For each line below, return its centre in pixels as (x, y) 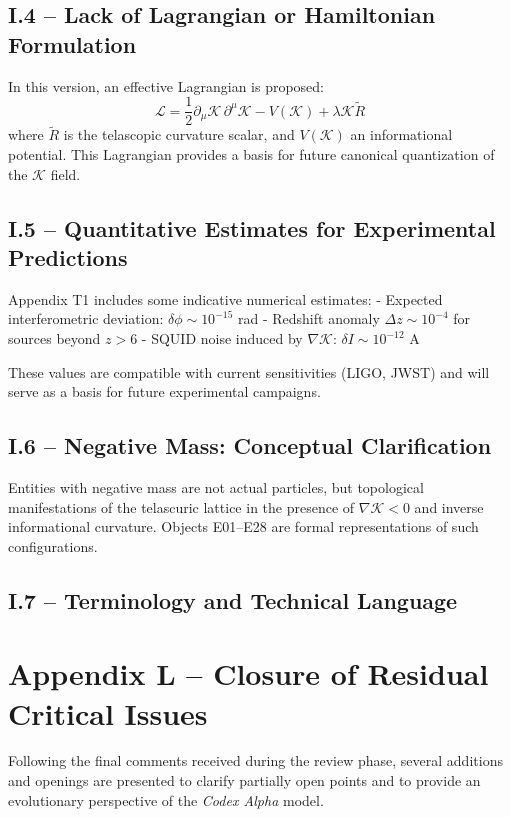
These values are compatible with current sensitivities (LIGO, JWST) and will (249, 371)
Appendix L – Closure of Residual (248, 673)
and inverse (449, 506)
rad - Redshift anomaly (308, 318)
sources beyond (54, 338)
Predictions (68, 257)
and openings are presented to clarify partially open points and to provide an (244, 780)
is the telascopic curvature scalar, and (179, 134)
